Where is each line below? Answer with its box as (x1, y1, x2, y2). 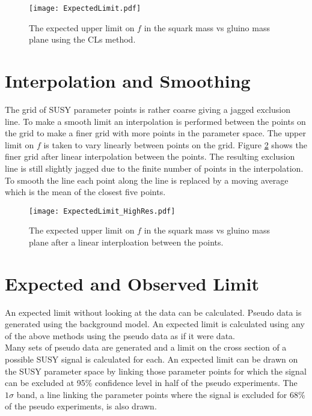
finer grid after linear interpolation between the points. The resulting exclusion (5, 150, 295, 163)
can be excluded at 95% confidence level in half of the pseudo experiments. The (5, 376, 298, 389)
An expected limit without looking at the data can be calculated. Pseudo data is (5, 306, 302, 318)
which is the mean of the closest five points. (5, 185, 166, 198)
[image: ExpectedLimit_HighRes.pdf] (29, 206, 176, 216)
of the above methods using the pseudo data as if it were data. (5, 329, 235, 342)
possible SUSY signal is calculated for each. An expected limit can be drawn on (5, 353, 298, 366)
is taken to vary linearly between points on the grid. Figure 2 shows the (43, 138, 307, 151)
